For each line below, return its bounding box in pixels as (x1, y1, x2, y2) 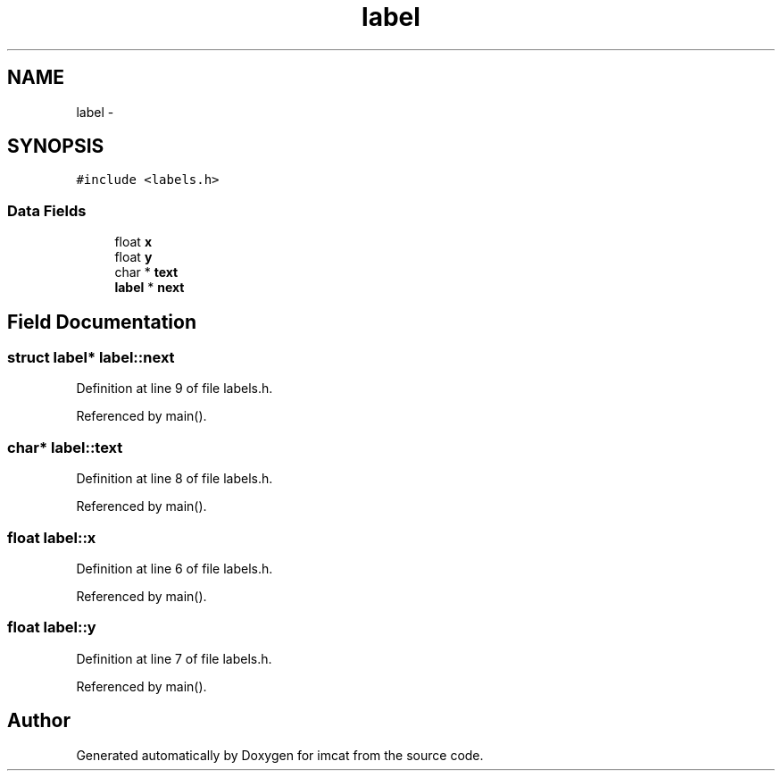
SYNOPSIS (7, 135, 104, 158)
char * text (114, 264, 179, 280)
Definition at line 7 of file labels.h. (76, 650, 272, 666)
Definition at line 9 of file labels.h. (76, 381, 273, 397)
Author (7, 709, 71, 732)
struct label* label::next (7, 348, 175, 367)
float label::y (7, 618, 96, 637)
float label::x (7, 528, 96, 547)
